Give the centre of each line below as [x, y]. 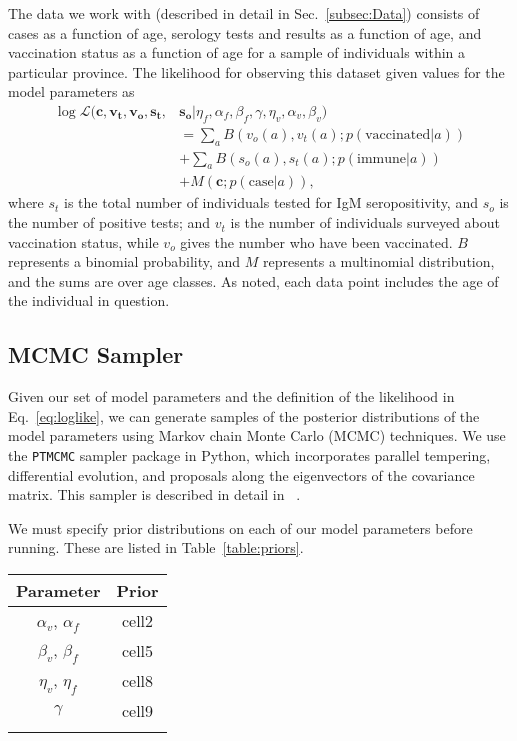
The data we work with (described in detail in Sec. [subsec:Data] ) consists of [244, 13]
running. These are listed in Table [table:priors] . [156, 547]
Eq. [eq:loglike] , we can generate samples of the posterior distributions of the [244, 415]
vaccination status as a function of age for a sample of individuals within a [237, 52]
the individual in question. [89, 300]
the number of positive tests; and [109, 222]
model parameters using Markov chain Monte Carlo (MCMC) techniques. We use [257, 435]
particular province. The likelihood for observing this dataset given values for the [256, 71]
